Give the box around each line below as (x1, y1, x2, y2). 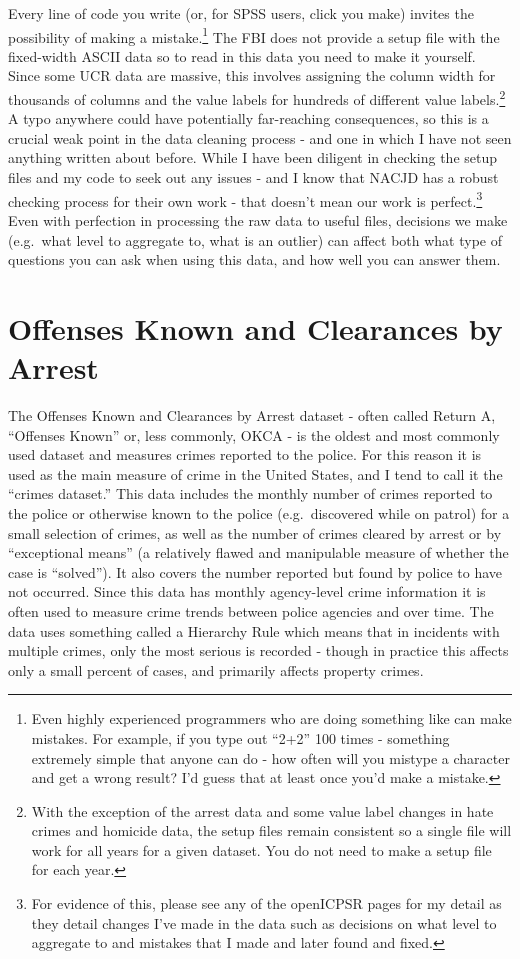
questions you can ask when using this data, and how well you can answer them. (8, 249, 501, 270)
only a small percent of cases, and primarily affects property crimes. (8, 659, 424, 680)
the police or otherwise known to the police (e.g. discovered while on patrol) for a (8, 502, 510, 523)
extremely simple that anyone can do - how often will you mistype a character (31, 747, 510, 768)
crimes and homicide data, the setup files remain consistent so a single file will (31, 820, 512, 841)
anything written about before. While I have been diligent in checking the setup (8, 147, 498, 168)
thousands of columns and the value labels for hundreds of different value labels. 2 (8, 86, 506, 109)
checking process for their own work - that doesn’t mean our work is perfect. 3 (8, 187, 483, 211)
